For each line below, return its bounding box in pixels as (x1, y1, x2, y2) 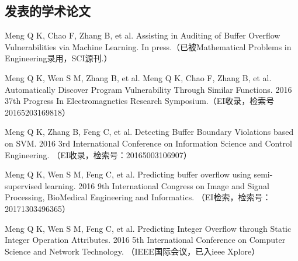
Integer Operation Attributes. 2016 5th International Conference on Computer (5, 234, 286, 246)
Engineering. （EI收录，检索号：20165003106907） (5, 148, 192, 161)
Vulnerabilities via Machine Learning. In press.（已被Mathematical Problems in (5, 40, 292, 53)
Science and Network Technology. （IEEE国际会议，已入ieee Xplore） (5, 245, 260, 257)
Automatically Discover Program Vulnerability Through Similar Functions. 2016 (5, 83, 292, 95)
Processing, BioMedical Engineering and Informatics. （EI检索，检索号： (5, 191, 271, 203)
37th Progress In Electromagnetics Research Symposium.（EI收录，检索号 (5, 95, 275, 107)
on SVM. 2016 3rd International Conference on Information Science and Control (5, 137, 292, 149)
